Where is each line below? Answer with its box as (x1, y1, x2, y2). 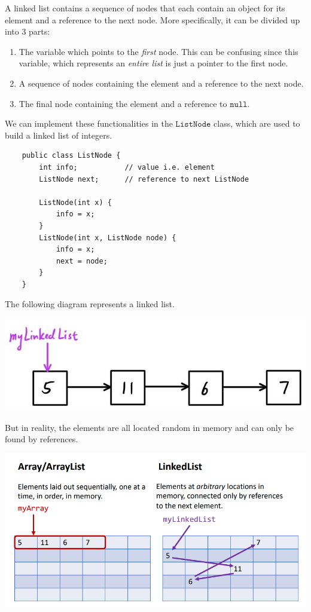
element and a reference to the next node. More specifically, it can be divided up (5, 13, 300, 26)
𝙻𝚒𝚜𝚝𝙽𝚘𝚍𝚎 (175, 120, 211, 129)
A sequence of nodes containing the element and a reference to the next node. (19, 76, 304, 89)
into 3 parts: (5, 25, 50, 38)
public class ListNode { (22, 151, 121, 160)
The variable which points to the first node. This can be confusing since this (19, 45, 298, 57)
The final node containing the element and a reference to (19, 97, 227, 109)
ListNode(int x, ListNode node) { (39, 233, 176, 242)
